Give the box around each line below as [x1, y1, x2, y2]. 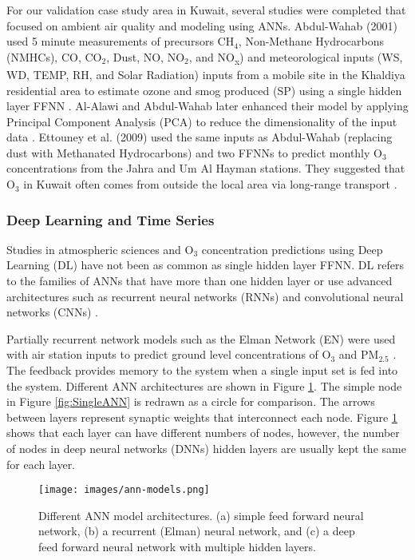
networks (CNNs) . [6, 304, 98, 320]
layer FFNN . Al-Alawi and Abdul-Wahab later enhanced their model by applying [6, 97, 409, 114]
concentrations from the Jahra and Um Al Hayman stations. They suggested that [6, 160, 405, 177]
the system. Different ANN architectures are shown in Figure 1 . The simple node [6, 377, 402, 394]
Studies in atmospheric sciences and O [6, 240, 194, 257]
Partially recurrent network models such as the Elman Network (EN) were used [6, 330, 396, 347]
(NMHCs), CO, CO [6, 48, 102, 65]
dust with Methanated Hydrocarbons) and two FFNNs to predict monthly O [6, 144, 382, 161]
